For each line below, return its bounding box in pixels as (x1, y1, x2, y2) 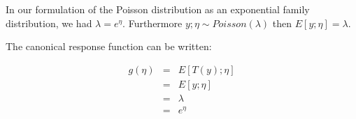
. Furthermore (122, 15, 183, 30)
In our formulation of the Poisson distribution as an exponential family (6, 2, 310, 16)
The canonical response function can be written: (6, 39, 212, 54)
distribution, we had (6, 15, 92, 30)
